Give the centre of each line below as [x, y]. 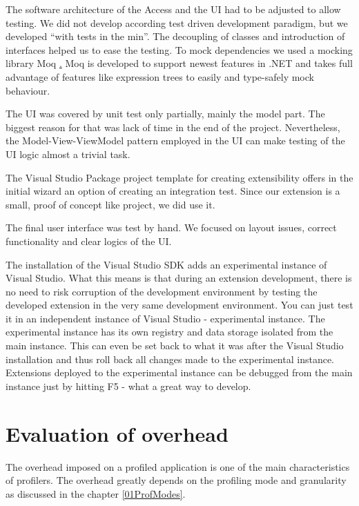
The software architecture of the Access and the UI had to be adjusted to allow [173, 9]
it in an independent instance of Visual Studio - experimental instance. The [165, 318]
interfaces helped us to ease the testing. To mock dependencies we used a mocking [179, 49]
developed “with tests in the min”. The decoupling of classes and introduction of [175, 36]
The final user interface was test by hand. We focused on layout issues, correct [171, 227]
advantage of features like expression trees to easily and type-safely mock [160, 76]
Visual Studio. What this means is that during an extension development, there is [179, 278]
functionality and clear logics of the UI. [89, 241]
